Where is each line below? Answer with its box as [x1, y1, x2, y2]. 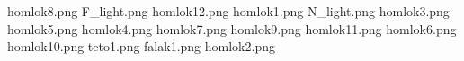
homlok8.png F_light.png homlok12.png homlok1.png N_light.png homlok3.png [7, 2, 450, 20]
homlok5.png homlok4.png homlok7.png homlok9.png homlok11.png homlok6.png [7, 19, 457, 38]
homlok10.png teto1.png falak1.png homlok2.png [7, 37, 275, 56]
